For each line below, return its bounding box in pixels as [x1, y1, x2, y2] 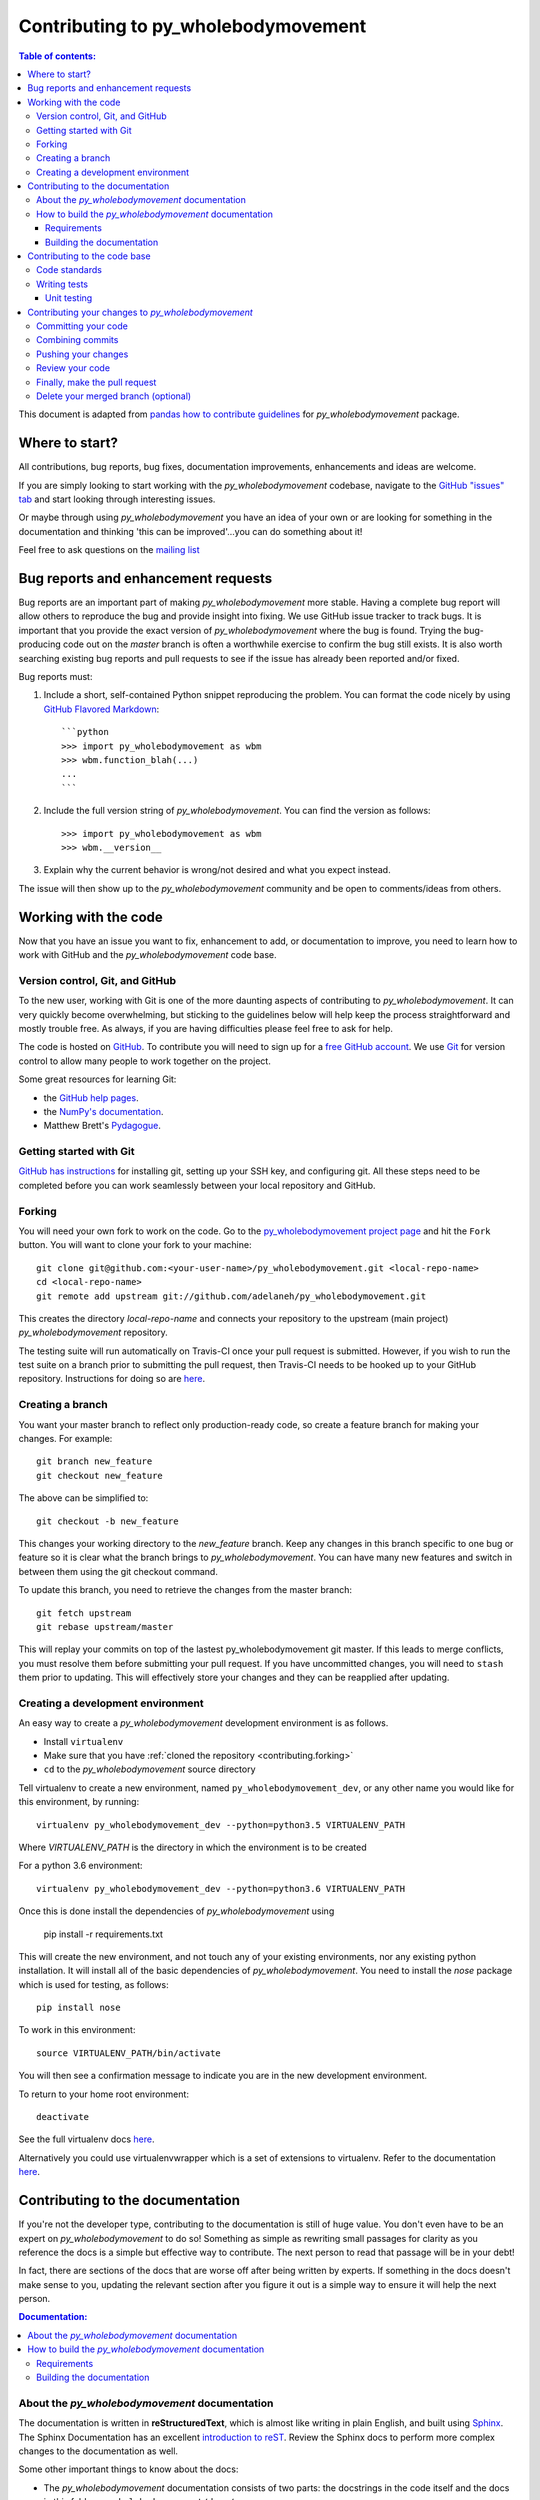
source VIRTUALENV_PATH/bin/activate [36, 2047, 222, 2059]
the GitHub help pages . [43, 1091, 139, 1104]
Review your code [36, 362, 110, 374]
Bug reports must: [18, 671, 93, 683]
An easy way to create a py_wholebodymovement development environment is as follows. [18, 1717, 389, 1729]
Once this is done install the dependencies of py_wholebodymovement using [18, 1905, 335, 1917]
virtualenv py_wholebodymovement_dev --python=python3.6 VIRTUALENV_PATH [36, 1883, 406, 1894]
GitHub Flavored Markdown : [43, 703, 160, 715]
